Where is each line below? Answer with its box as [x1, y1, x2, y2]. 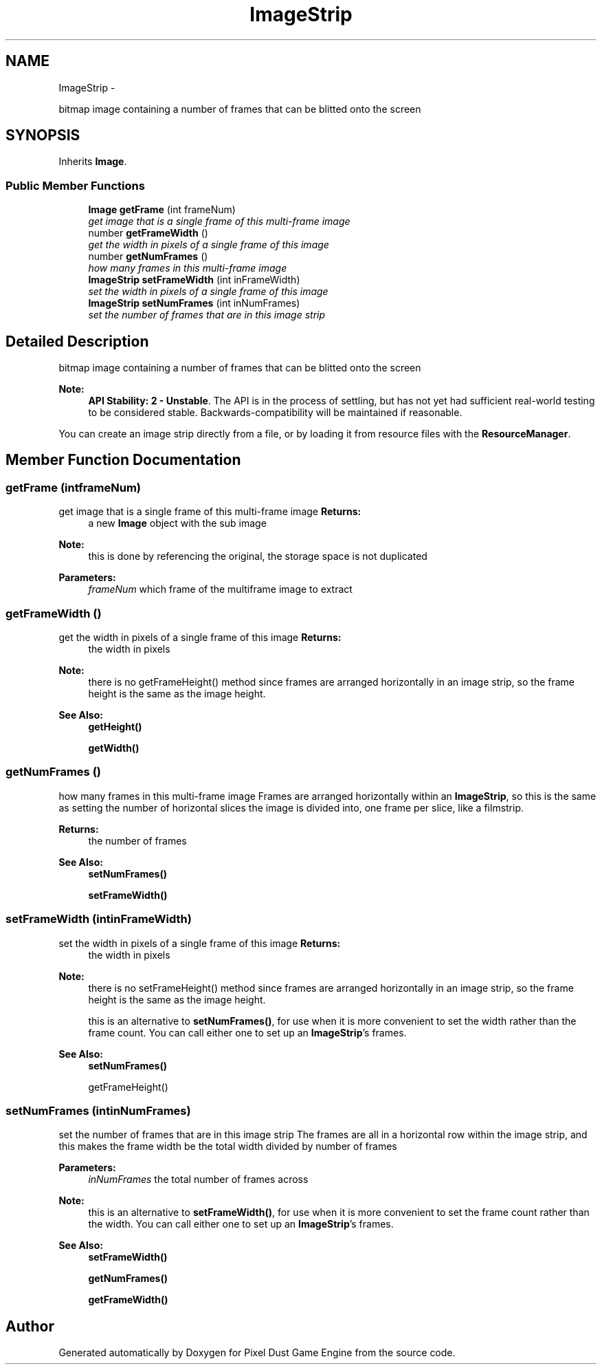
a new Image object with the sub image [88, 517, 267, 530]
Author [5, 1317, 54, 1335]
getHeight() [88, 721, 142, 732]
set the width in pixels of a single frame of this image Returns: [58, 937, 341, 949]
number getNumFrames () [88, 250, 208, 263]
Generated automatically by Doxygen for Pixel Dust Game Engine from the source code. [58, 1347, 456, 1359]
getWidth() [88, 742, 140, 754]
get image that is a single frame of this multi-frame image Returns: [58, 505, 361, 518]
